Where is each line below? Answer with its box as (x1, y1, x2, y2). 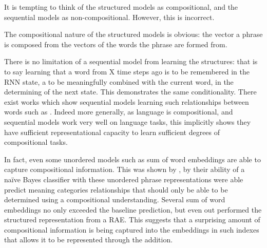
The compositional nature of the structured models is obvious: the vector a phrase (4, 29, 263, 40)
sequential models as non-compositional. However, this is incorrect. (4, 11, 215, 22)
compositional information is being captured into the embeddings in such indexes (4, 224, 259, 235)
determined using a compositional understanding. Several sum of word (4, 194, 225, 205)
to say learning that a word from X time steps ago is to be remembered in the (4, 66, 250, 77)
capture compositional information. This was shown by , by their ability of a (4, 164, 245, 175)
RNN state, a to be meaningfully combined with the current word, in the (4, 76, 234, 87)
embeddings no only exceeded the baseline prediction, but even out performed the (4, 204, 262, 215)
